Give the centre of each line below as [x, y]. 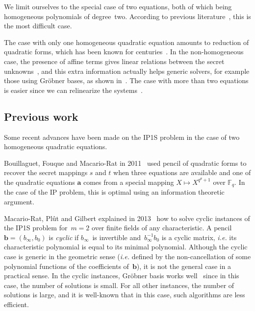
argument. [19, 202]
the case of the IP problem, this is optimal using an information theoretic [114, 192]
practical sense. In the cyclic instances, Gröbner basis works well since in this [122, 276]
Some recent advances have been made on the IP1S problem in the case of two [122, 137]
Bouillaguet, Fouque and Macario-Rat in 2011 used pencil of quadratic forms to [125, 163]
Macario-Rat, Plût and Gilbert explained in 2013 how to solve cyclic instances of [127, 218]
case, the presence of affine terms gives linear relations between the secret [114, 61]
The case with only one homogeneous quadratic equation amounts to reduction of [127, 42]
